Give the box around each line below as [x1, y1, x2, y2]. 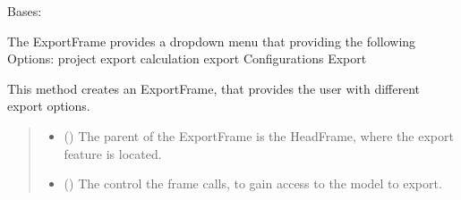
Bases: [7, 2, 42, 20]
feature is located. [64, 144, 162, 162]
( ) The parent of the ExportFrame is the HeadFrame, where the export [64, 126, 454, 145]
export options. [7, 96, 90, 115]
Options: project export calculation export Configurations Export [7, 49, 367, 68]
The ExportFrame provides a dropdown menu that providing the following [7, 31, 416, 50]
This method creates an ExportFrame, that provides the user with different [7, 79, 420, 97]
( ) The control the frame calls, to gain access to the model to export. [64, 174, 442, 193]
